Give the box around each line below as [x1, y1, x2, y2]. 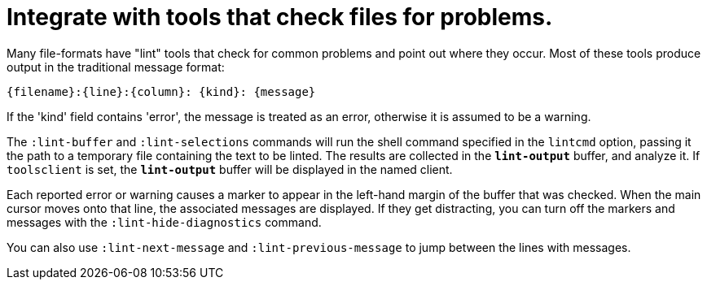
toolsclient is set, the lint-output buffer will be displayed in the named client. [7, 162, 453, 176]
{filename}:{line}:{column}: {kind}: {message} [7, 84, 316, 98]
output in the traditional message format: [7, 59, 225, 74]
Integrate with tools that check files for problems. [7, 3, 553, 31]
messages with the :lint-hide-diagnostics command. [7, 214, 322, 229]
